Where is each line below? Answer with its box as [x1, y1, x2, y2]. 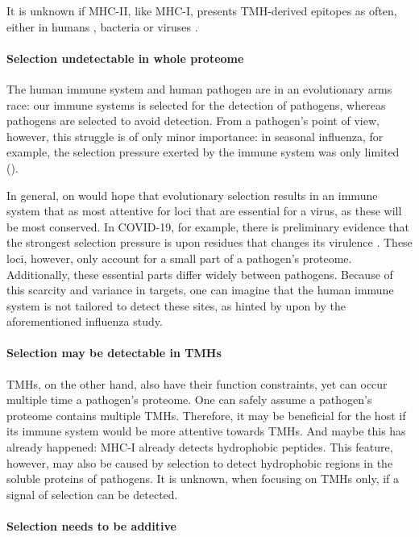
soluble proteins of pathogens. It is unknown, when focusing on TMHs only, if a [6, 470, 400, 487]
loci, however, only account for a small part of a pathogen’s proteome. [6, 249, 352, 266]
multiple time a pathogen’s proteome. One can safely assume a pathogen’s [6, 391, 372, 408]
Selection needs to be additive [6, 518, 176, 535]
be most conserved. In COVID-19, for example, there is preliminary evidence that [6, 218, 409, 235]
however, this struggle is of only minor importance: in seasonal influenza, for [6, 127, 384, 144]
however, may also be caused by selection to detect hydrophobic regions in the [6, 454, 393, 471]
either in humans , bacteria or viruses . [6, 18, 198, 35]
